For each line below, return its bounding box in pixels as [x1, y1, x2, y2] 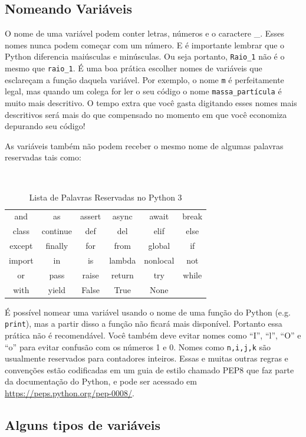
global [148, 239, 170, 252]
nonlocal [144, 254, 175, 267]
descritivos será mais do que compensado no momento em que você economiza [5, 108, 287, 120]
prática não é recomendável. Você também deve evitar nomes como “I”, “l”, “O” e [5, 329, 301, 341]
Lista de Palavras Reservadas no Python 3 [29, 190, 182, 203]
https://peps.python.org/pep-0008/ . [5, 387, 134, 399]
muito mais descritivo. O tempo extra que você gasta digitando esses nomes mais [5, 97, 297, 109]
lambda [109, 254, 136, 267]
